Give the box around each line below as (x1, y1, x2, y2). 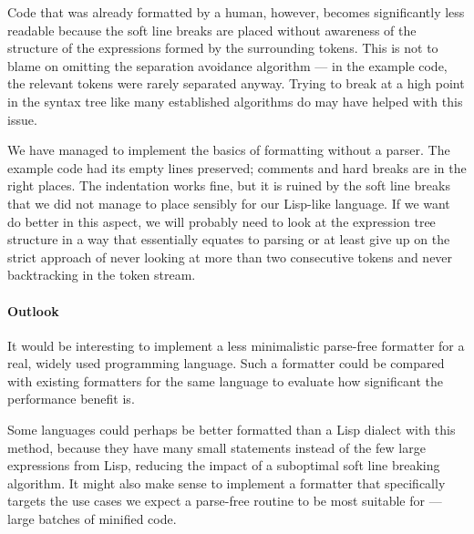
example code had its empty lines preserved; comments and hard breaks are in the (7, 158, 467, 177)
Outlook (7, 301, 59, 320)
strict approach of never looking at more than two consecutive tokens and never (7, 247, 453, 266)
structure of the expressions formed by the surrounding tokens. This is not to (7, 38, 438, 57)
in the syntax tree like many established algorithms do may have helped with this (7, 91, 463, 110)
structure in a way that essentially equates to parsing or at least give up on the (7, 230, 450, 249)
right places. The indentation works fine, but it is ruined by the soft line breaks (7, 176, 450, 195)
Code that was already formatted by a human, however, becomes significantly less (7, 3, 465, 21)
